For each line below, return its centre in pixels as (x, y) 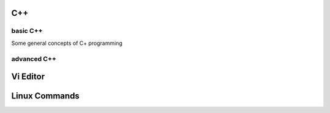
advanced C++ (34, 59)
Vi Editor (28, 77)
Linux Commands (45, 96)
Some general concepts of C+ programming (67, 43)
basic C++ (27, 31)
